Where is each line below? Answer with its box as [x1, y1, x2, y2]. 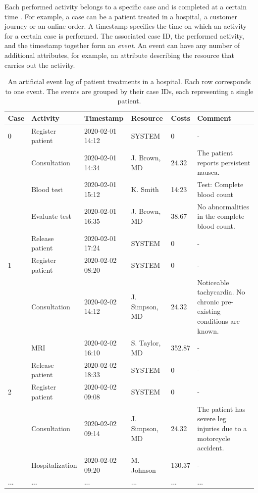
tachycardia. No [197, 287, 245, 297]
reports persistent [197, 157, 251, 167]
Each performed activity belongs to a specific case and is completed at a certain [4, 1, 247, 11]
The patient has [197, 403, 246, 414]
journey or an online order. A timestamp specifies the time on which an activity [4, 21, 247, 31]
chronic [197, 296, 219, 306]
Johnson [131, 464, 156, 475]
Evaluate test [31, 211, 71, 221]
